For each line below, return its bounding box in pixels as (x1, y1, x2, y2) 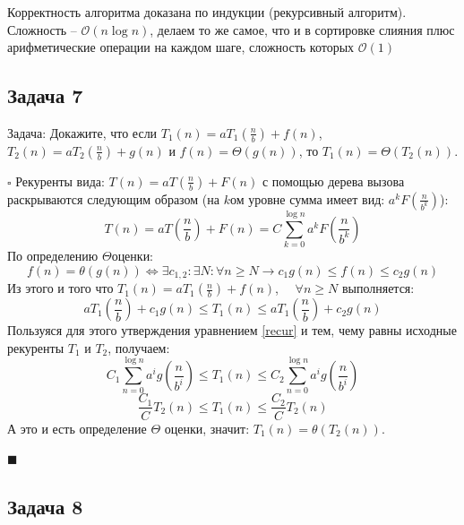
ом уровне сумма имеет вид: (229, 189, 385, 208)
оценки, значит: (164, 418, 250, 437)
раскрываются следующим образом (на (7, 189, 219, 208)
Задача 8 (7, 493, 83, 521)
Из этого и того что (7, 279, 114, 297)
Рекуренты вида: (15, 171, 105, 190)
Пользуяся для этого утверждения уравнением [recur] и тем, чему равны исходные (7, 321, 457, 340)
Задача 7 (7, 82, 83, 109)
